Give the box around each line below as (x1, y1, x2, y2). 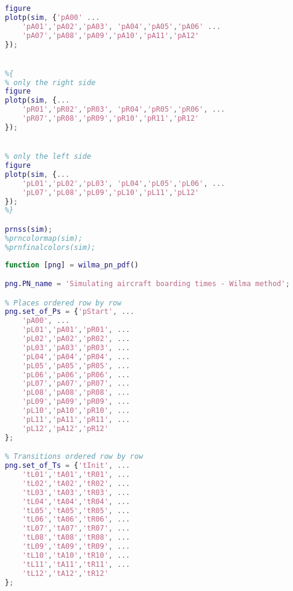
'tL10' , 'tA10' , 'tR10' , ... (22, 551, 130, 560)
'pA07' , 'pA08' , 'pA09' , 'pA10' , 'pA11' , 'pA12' (22, 31, 200, 40)
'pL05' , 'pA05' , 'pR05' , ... (22, 361, 130, 370)
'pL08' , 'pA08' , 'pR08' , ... (22, 388, 130, 397)
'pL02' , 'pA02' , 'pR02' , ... (22, 334, 130, 343)
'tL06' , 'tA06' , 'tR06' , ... (22, 515, 130, 524)
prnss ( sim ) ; (5, 225, 52, 234)
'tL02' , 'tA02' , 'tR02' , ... (22, 479, 130, 488)
